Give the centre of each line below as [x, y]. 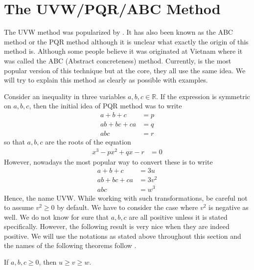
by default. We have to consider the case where [127, 207]
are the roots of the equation [88, 141]
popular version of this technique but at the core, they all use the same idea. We [125, 70]
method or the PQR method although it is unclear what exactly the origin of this [126, 41]
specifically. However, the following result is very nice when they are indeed [117, 226]
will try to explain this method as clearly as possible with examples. [106, 80]
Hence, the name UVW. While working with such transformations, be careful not [126, 197]
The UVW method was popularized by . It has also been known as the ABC [118, 32]
